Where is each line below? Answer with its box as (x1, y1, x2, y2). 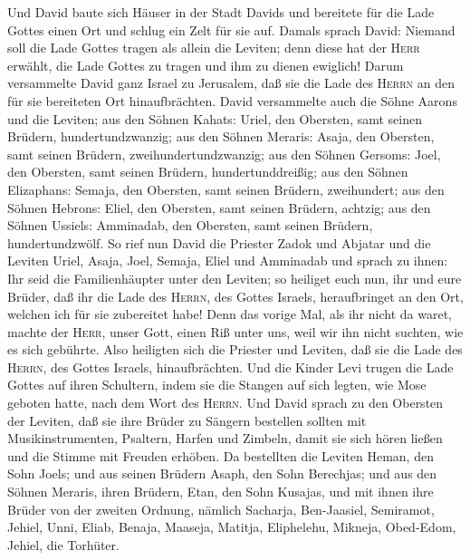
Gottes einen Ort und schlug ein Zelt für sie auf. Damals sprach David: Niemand (7, 20, 456, 39)
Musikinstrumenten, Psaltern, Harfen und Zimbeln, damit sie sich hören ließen (7, 429, 443, 448)
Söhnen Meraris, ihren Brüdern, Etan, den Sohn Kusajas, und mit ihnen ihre (7, 482, 434, 501)
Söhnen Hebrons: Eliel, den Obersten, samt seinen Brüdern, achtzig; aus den (7, 198, 431, 217)
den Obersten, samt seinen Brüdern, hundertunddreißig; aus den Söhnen (7, 162, 408, 181)
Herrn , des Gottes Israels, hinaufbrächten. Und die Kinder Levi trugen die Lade (7, 357, 454, 376)
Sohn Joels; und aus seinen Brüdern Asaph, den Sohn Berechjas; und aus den (7, 464, 437, 483)
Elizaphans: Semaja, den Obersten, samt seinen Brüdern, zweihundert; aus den (7, 179, 445, 198)
